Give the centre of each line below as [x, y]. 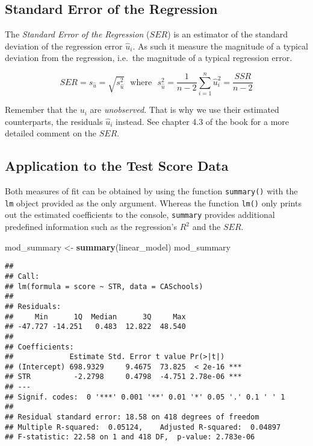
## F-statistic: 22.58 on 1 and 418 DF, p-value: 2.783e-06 [130, 437]
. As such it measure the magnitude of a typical [220, 46]
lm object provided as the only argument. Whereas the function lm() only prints [153, 202]
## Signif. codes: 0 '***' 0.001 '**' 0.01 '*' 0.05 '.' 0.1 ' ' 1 [145, 397]
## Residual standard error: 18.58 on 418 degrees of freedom [132, 417]
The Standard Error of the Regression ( [77, 34]
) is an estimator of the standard [228, 34]
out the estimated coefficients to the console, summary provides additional [140, 215]
